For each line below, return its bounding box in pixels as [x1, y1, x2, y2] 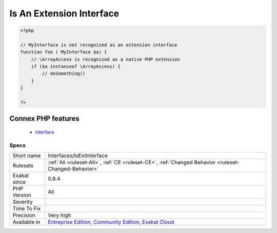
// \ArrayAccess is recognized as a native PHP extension [31, 56, 180, 62]
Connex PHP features [9, 114, 80, 123]
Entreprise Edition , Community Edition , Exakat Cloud [48, 219, 174, 226]
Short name [12, 152, 41, 159]
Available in [12, 219, 41, 226]
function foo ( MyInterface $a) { [20, 49, 107, 55]
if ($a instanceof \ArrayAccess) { [31, 64, 121, 69]
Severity [12, 198, 33, 205]
